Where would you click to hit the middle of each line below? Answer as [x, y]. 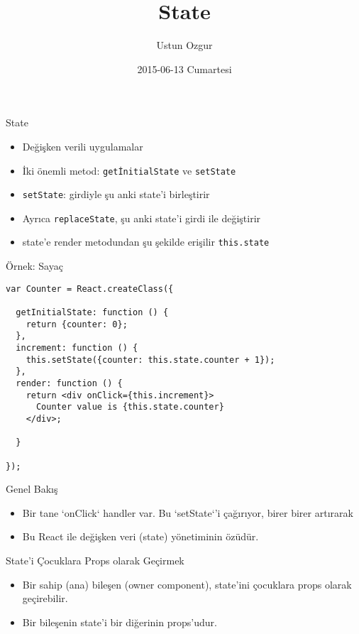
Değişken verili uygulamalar [83, 146]
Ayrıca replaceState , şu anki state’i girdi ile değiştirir [142, 218]
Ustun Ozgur [184, 45]
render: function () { [69, 383]
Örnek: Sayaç [34, 266]
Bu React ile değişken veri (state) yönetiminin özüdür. [140, 536]
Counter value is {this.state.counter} [130, 407]
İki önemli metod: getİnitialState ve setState [129, 170]
